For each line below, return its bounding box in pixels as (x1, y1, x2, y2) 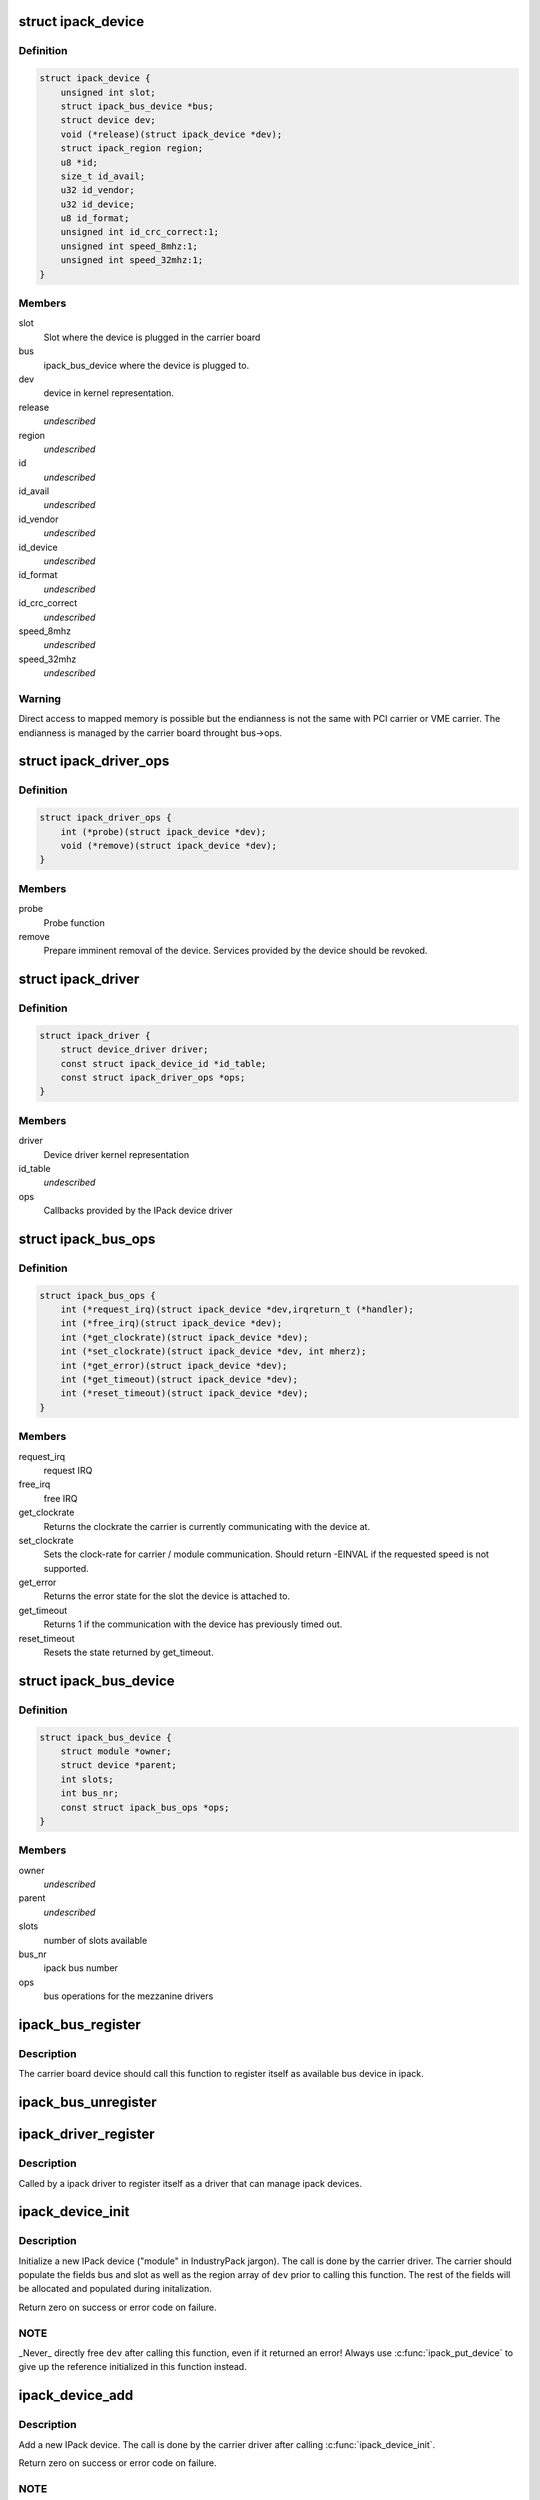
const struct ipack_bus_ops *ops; (60, 1801, 230, 1813)
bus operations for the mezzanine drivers (43, 1990, 214, 2002)
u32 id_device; (60, 198, 135, 210)
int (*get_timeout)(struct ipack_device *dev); (60, 1374, 299, 1385)
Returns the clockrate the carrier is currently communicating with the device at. (43, 1520, 370, 1532)
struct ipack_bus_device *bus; (60, 100, 214, 112)
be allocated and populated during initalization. (18, 2283, 212, 2295)
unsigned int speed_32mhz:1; (60, 255, 204, 266)
